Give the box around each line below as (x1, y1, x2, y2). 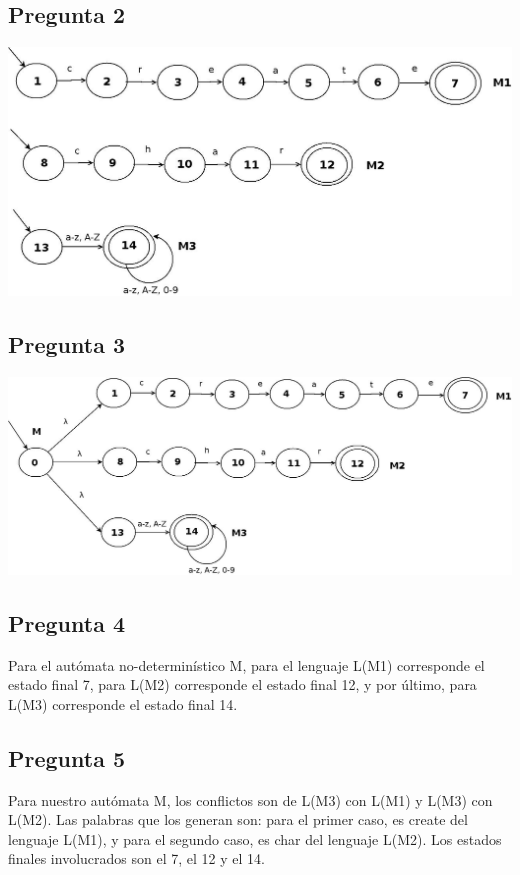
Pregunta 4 (8, 607, 126, 638)
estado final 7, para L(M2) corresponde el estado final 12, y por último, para (8, 674, 477, 695)
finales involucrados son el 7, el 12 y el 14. (8, 848, 265, 869)
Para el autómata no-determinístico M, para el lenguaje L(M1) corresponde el (8, 654, 485, 675)
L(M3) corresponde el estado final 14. (8, 693, 238, 714)
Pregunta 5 (8, 742, 126, 773)
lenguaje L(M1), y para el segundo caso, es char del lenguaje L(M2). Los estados (8, 828, 502, 849)
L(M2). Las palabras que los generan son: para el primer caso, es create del (8, 809, 468, 830)
